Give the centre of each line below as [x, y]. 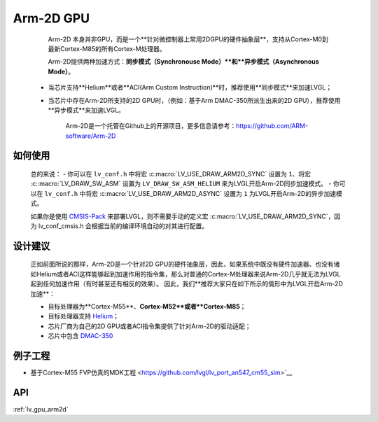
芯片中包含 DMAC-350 [80, 336]
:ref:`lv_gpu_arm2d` [41, 409]
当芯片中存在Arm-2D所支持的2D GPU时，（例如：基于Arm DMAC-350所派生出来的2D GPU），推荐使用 [194, 100]
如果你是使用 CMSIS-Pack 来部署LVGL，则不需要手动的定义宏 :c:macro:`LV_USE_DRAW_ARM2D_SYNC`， [182, 216]
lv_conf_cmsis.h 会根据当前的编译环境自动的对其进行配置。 [123, 226]
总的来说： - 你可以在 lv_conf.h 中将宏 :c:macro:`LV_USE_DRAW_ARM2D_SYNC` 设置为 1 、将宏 [171, 174]
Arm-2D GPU [51, 18]
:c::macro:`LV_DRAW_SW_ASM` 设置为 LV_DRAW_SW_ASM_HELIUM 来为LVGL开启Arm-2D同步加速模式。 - [181, 184]
